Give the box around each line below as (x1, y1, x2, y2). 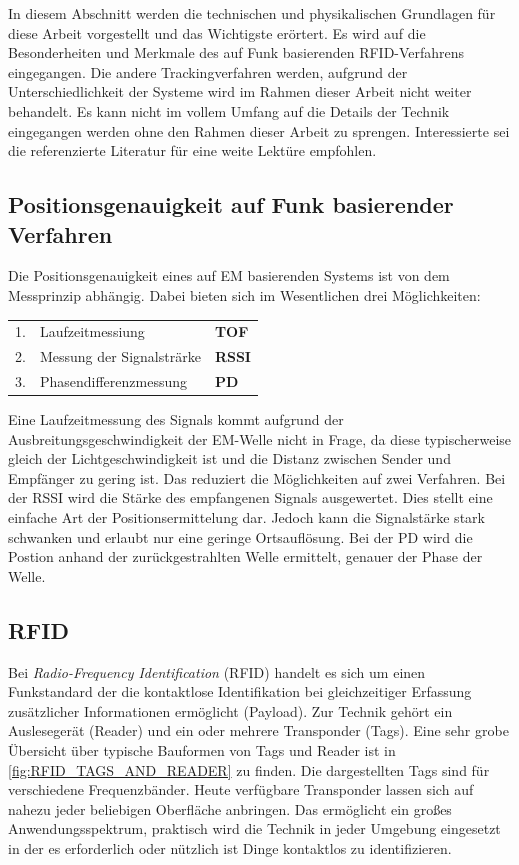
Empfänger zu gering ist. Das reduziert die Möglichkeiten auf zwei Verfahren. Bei (8, 467, 506, 488)
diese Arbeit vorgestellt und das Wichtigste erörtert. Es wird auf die (8, 22, 426, 43)
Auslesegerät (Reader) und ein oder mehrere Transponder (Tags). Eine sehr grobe (8, 720, 509, 741)
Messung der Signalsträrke (39, 346, 201, 367)
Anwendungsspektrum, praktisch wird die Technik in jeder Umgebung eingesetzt (8, 818, 501, 839)
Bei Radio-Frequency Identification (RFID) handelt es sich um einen (8, 661, 426, 682)
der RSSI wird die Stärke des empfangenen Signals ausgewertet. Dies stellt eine (8, 487, 493, 508)
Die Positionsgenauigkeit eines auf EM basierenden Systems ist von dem (8, 265, 450, 286)
